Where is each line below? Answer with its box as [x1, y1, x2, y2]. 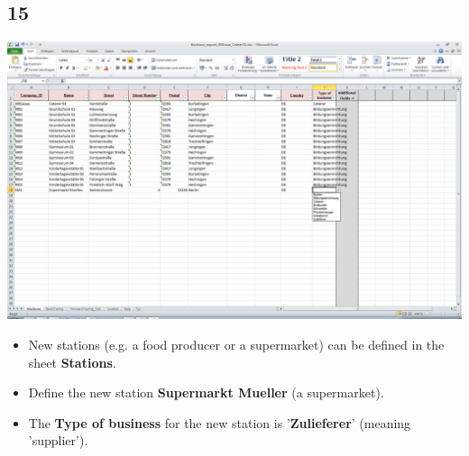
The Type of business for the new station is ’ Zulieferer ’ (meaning [28, 413, 411, 432]
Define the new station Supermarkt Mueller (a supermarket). [28, 383, 384, 402]
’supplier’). [28, 431, 88, 450]
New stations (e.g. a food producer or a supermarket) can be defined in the [28, 334, 445, 353]
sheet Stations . [28, 352, 116, 371]
